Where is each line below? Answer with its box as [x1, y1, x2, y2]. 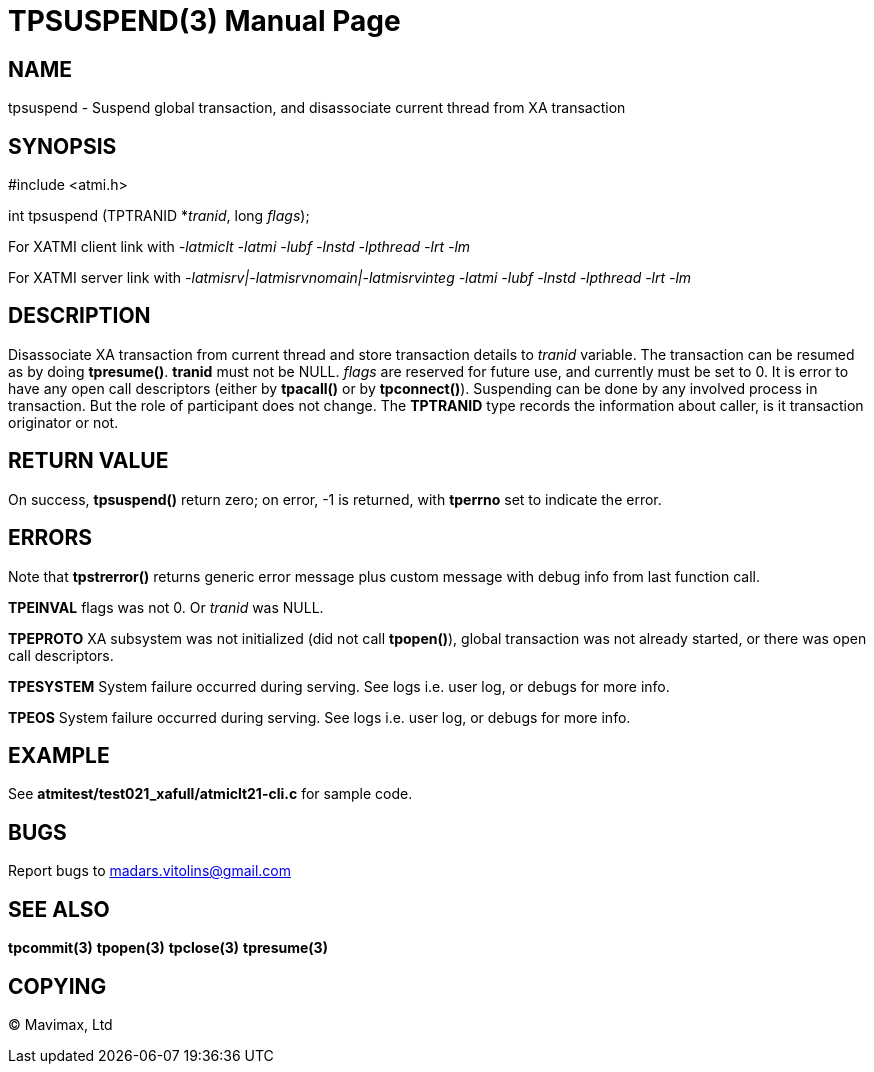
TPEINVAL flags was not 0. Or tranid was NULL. [8, 598, 324, 616]
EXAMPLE [8, 742, 110, 768]
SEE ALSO [8, 896, 110, 922]
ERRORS [8, 525, 93, 551]
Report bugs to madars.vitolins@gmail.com [8, 862, 291, 880]
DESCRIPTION [8, 303, 151, 329]
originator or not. [8, 413, 119, 431]
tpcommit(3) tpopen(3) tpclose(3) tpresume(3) [8, 939, 328, 957]
